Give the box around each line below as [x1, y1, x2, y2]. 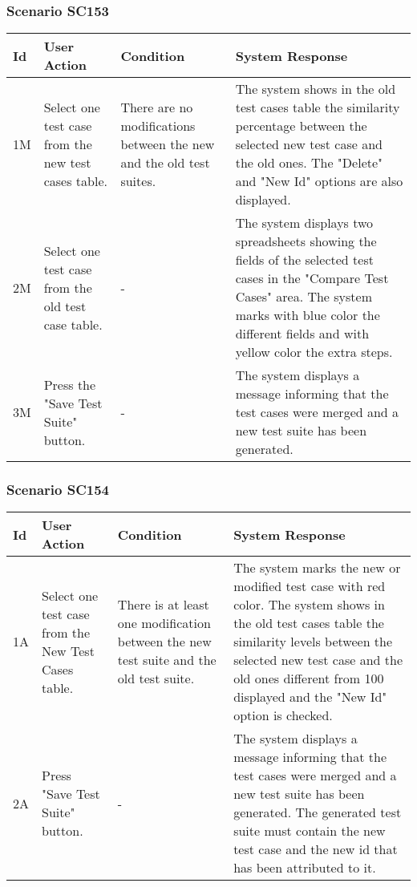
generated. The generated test [233, 803, 402, 822]
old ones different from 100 [233, 669, 384, 688]
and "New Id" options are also [235, 172, 403, 191]
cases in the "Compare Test [235, 269, 389, 288]
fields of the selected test [235, 250, 374, 269]
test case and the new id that [233, 840, 398, 859]
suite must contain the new [233, 821, 386, 840]
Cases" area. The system [235, 287, 373, 306]
